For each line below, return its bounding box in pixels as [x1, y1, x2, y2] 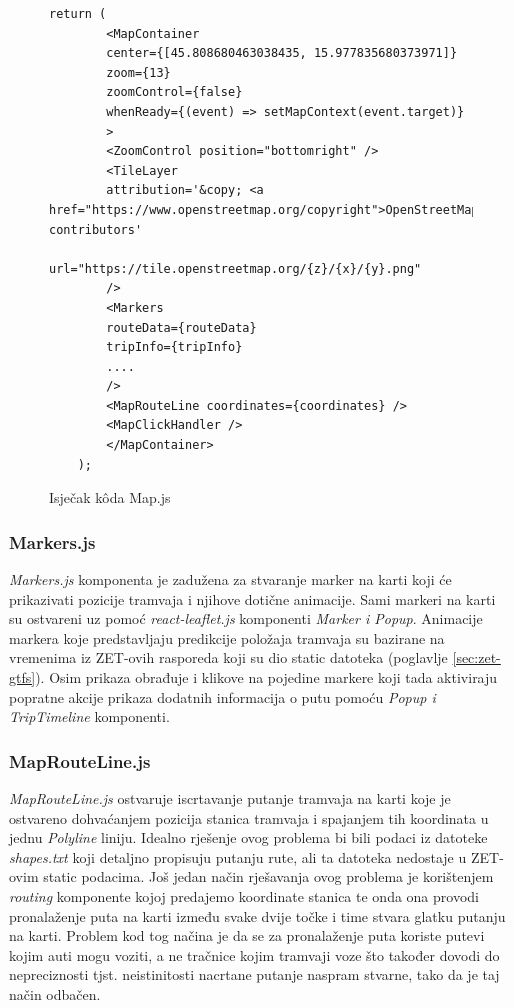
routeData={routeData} [106, 320, 257, 335]
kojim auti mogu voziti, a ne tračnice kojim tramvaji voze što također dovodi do [9, 944, 500, 965]
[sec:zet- [452, 647, 501, 668]
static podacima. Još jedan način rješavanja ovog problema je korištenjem [43, 866, 494, 887]
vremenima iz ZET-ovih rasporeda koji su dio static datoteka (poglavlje [9, 647, 448, 668]
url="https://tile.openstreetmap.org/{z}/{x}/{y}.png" [49, 261, 422, 276]
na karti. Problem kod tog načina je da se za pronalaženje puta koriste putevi [9, 925, 485, 946]
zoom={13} [106, 65, 171, 80]
